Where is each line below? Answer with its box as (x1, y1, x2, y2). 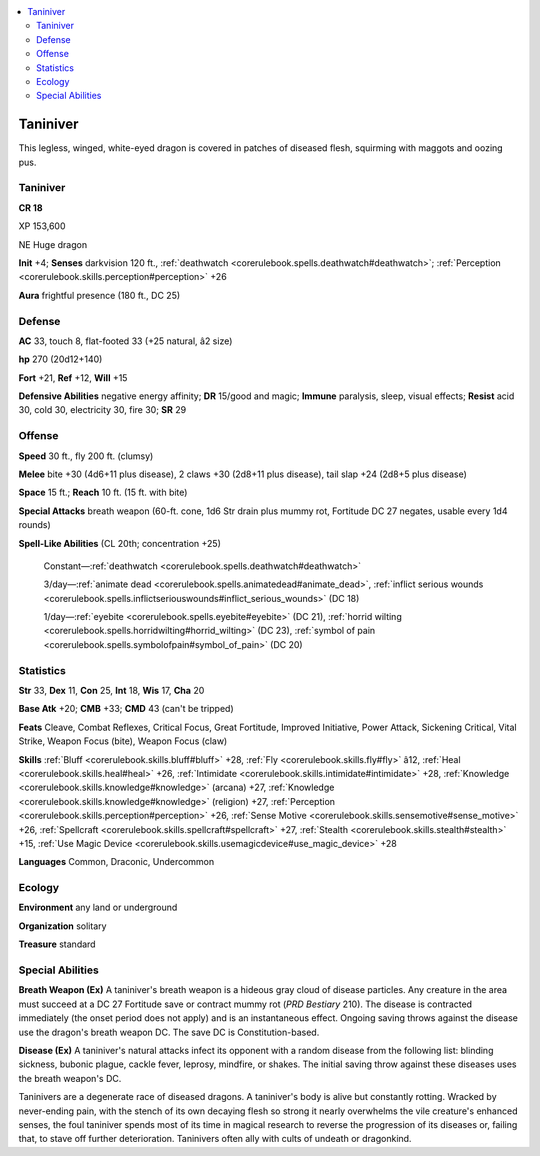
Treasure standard (18, 938, 96, 950)
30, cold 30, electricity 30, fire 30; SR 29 (18, 404, 187, 416)
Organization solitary (18, 920, 107, 932)
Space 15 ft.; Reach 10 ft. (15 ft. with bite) (18, 486, 188, 499)
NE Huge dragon (18, 238, 88, 250)
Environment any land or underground (18, 901, 178, 914)
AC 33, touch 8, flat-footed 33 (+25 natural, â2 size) (18, 335, 233, 347)
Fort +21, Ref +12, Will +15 (18, 371, 128, 384)
